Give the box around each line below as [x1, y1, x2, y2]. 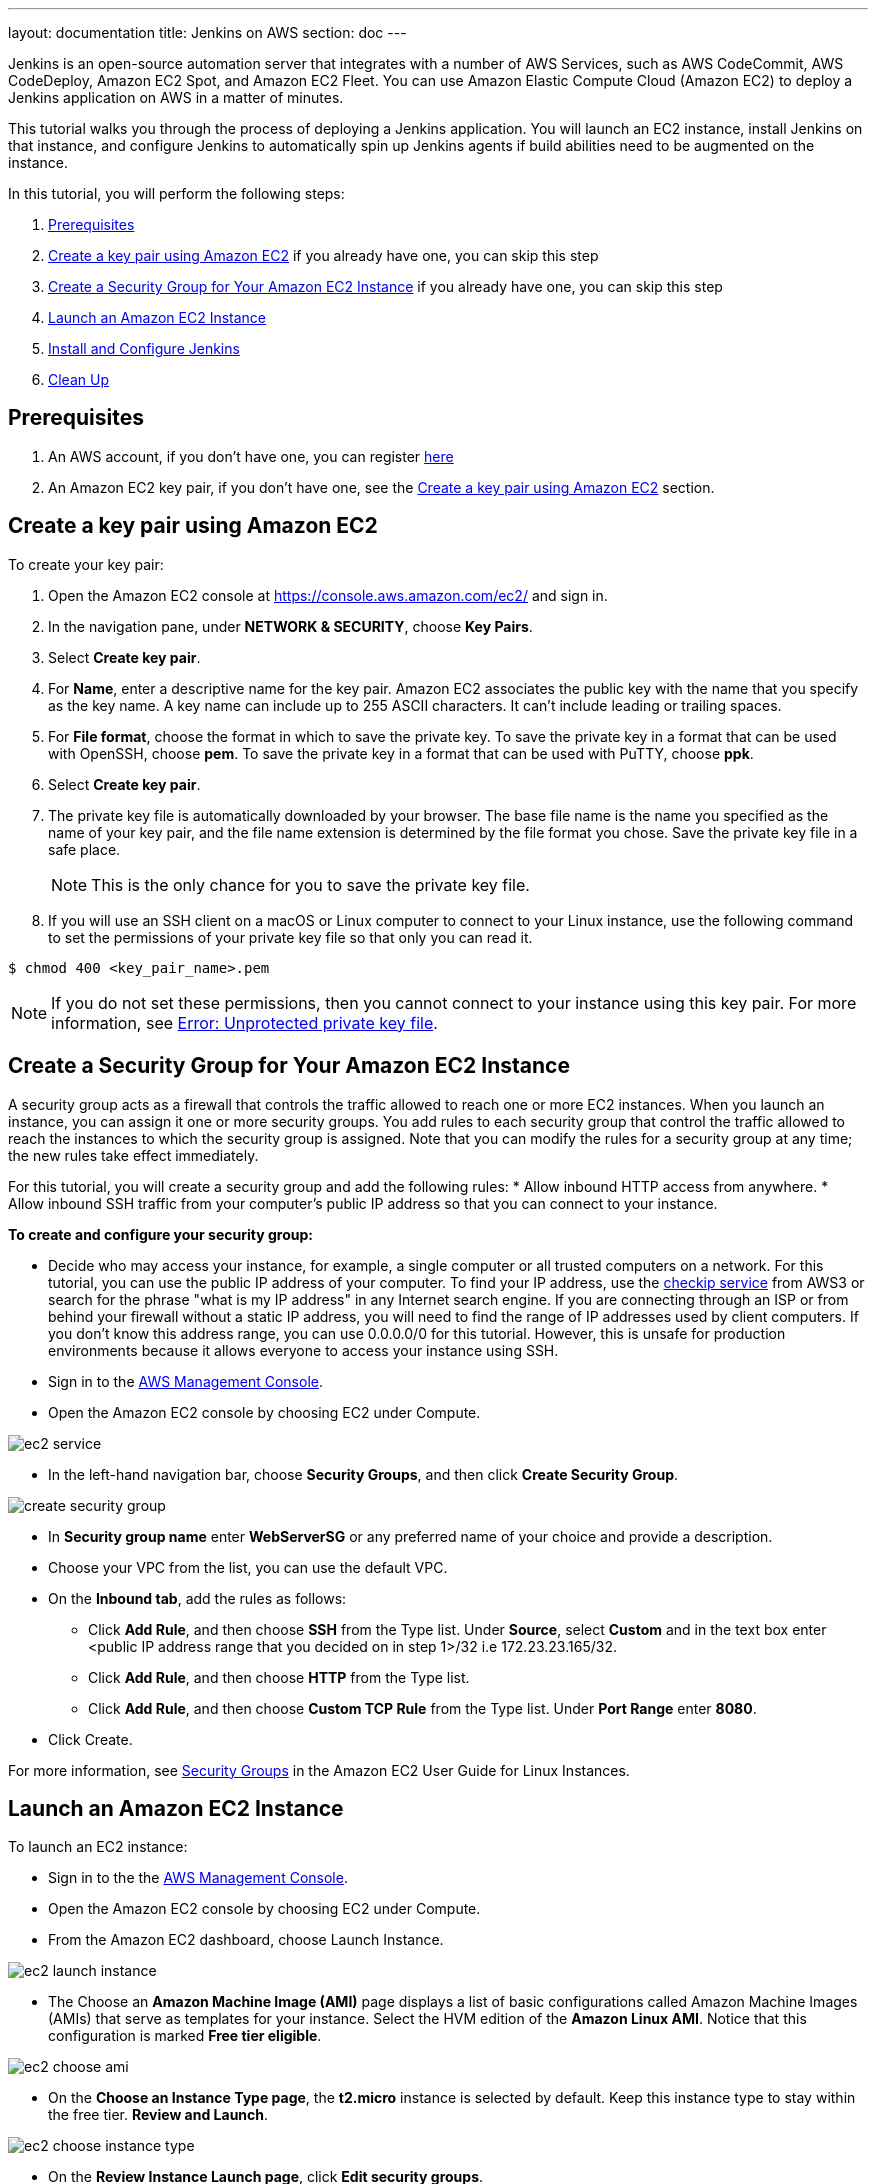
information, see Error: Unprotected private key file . [51, 1012, 438, 1033]
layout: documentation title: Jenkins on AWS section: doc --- [8, 24, 407, 41]
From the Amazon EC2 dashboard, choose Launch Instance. [48, 1931, 444, 1949]
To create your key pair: [8, 555, 164, 573]
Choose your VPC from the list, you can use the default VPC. [48, 1558, 448, 1576]
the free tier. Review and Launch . [48, 2106, 269, 2124]
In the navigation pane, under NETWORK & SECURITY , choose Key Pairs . [48, 617, 533, 635]
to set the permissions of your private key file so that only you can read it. [48, 928, 533, 946]
